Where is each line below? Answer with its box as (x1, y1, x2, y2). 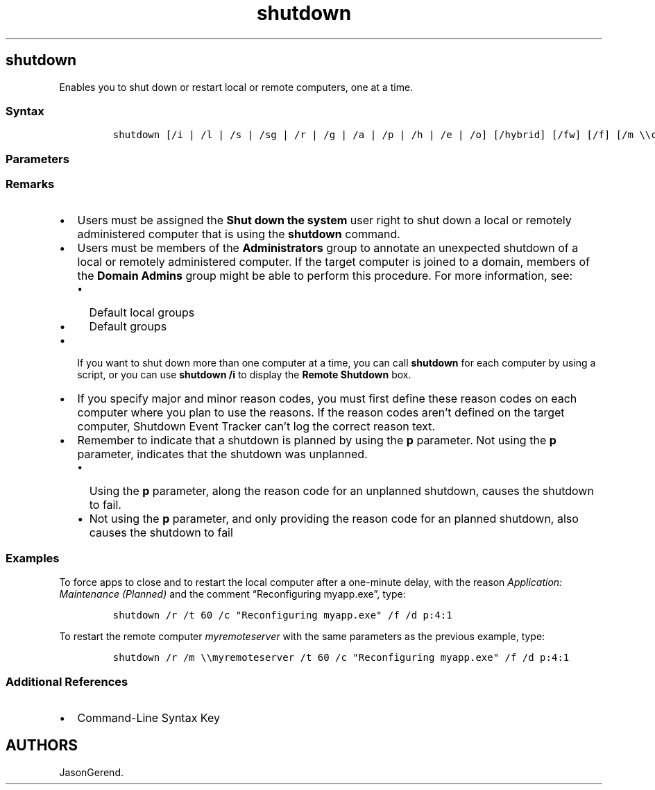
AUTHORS (6, 737, 78, 755)
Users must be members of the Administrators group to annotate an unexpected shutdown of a (77, 241, 579, 255)
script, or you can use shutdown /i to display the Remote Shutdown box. (77, 369, 411, 381)
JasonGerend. (59, 766, 124, 778)
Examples (6, 551, 60, 565)
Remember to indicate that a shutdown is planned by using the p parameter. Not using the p (77, 433, 556, 448)
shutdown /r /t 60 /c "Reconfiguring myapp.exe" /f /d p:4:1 (112, 610, 452, 621)
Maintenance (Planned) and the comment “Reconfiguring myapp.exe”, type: (59, 588, 406, 600)
